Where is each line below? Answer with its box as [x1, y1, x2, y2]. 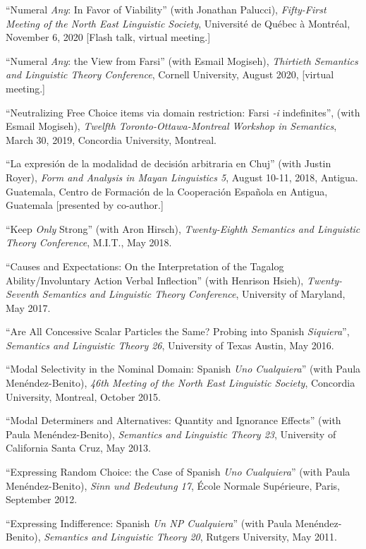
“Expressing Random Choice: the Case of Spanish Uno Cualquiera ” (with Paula [6, 464, 350, 479]
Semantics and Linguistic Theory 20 [44, 529, 200, 544]
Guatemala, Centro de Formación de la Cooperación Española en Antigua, [6, 183, 328, 198]
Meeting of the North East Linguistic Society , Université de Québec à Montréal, [6, 16, 350, 30]
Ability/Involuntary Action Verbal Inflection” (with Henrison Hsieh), [6, 272, 304, 287]
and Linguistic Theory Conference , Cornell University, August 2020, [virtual [6, 67, 334, 82]
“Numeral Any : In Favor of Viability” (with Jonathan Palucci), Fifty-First [6, 2, 327, 16]
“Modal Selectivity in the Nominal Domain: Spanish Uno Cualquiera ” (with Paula [6, 361, 361, 376]
